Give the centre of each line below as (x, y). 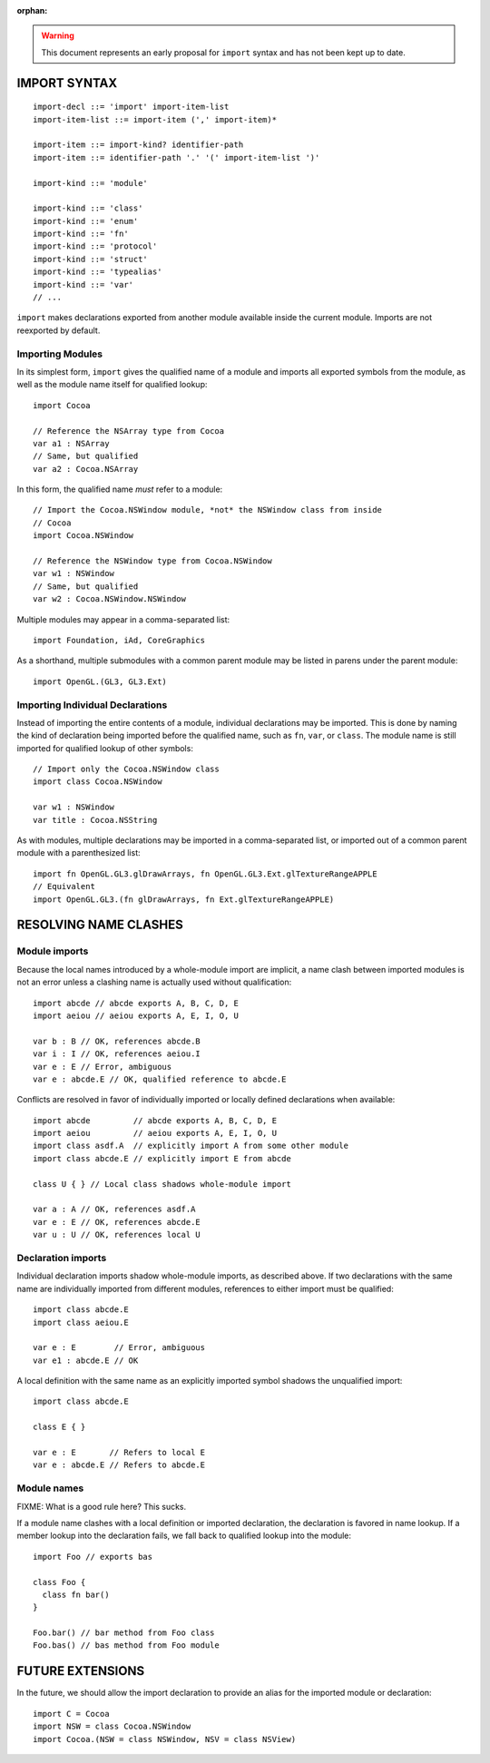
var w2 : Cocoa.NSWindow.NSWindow (109, 599)
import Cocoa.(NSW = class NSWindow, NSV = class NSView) (165, 1739)
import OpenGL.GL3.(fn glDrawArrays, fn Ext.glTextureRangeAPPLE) (184, 899)
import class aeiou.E (81, 1322)
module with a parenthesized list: (78, 853)
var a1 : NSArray (71, 443)
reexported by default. (59, 330)
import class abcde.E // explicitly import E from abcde (162, 1158)
